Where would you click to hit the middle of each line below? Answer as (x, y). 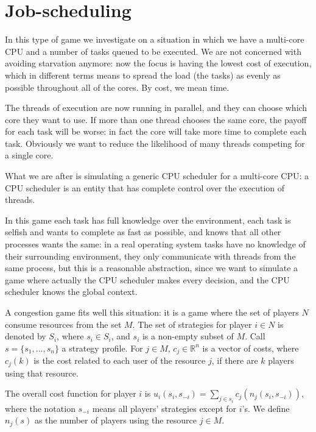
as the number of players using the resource (115, 420)
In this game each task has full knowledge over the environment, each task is (148, 220)
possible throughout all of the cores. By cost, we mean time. (117, 87)
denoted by (26, 336)
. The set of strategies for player (192, 324)
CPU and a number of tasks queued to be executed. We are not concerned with (153, 51)
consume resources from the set (63, 324)
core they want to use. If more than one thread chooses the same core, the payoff (156, 119)
